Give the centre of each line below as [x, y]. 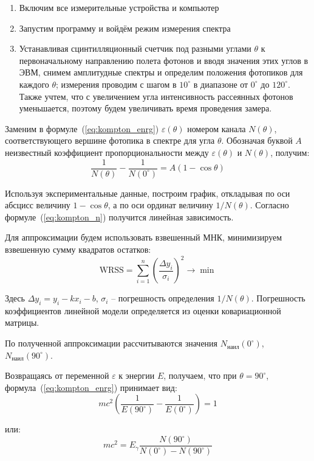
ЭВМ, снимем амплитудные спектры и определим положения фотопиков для [161, 72]
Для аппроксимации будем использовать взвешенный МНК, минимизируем [144, 237]
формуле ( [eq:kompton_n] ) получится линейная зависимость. [119, 216]
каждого [34, 84]
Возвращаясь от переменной [57, 375]
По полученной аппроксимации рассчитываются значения [111, 343]
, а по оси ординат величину [160, 205]
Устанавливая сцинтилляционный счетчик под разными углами [135, 48]
